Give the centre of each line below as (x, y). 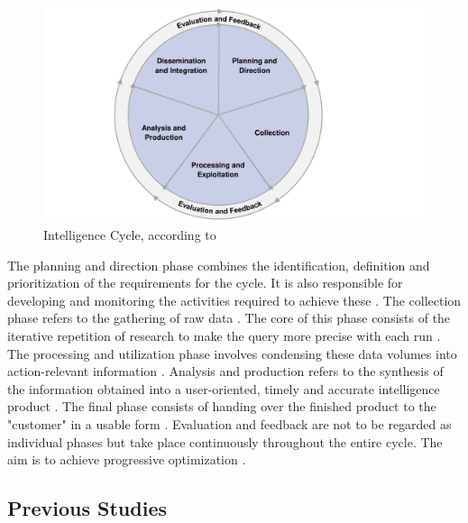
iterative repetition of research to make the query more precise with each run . (224, 336)
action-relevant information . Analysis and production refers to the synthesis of (225, 371)
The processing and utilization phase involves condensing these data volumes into (232, 353)
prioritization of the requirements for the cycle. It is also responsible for (205, 283)
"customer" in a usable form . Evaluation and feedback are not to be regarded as (229, 424)
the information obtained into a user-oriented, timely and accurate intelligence (224, 388)
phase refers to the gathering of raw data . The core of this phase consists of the (229, 318)
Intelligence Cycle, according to (130, 235)
